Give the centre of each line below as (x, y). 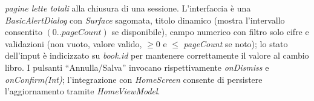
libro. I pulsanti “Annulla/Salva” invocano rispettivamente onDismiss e (137, 67)
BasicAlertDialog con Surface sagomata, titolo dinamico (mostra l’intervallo (145, 20)
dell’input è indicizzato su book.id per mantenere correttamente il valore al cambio (157, 55)
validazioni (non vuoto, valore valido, (74, 43)
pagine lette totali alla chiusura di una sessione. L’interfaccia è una (128, 8)
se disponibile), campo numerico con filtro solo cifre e (210, 32)
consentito (24, 32)
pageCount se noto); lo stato (236, 43)
